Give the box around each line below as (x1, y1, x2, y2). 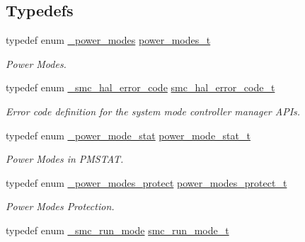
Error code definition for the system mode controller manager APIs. (6, 103, 301, 118)
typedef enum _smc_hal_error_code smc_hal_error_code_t (6, 80, 275, 95)
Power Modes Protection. (6, 199, 115, 214)
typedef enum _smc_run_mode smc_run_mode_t (6, 222, 229, 237)
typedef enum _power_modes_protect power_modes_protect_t (6, 175, 287, 190)
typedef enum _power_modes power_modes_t (6, 33, 211, 47)
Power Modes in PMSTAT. (6, 151, 124, 166)
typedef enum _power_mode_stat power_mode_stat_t (6, 127, 251, 142)
